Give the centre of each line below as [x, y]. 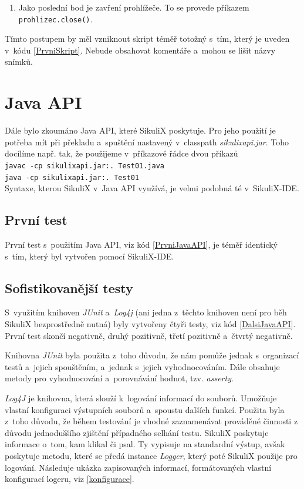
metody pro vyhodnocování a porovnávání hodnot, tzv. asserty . [119, 378]
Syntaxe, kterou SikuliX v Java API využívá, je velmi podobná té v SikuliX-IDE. [152, 188]
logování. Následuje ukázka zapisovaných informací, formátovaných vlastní [138, 467]
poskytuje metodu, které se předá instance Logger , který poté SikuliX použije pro [151, 455]
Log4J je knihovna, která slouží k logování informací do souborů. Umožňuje [141, 398]
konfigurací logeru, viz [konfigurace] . [70, 479]
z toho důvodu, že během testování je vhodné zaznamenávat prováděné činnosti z [151, 421]
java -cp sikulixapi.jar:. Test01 [72, 177]
